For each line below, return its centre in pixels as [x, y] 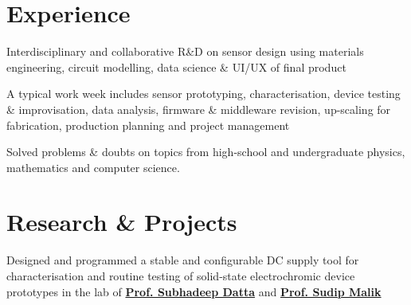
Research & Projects [122, 222]
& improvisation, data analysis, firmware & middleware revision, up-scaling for [199, 109]
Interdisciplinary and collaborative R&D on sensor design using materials [185, 51]
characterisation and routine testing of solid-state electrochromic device [181, 276]
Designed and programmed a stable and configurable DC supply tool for [183, 260]
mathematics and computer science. [93, 167]
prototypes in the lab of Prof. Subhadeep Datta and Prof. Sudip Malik [194, 291]
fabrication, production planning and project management [148, 125]
